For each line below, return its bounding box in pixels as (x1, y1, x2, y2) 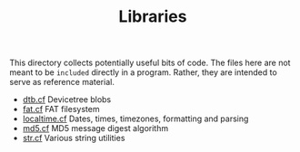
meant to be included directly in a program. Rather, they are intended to (9, 67, 277, 78)
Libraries (118, 6, 187, 27)
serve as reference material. (9, 77, 115, 88)
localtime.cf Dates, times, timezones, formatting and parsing (22, 113, 249, 124)
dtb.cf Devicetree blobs (22, 94, 112, 105)
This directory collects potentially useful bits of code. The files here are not (9, 57, 291, 69)
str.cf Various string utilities (22, 133, 125, 144)
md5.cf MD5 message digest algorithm (22, 123, 169, 134)
